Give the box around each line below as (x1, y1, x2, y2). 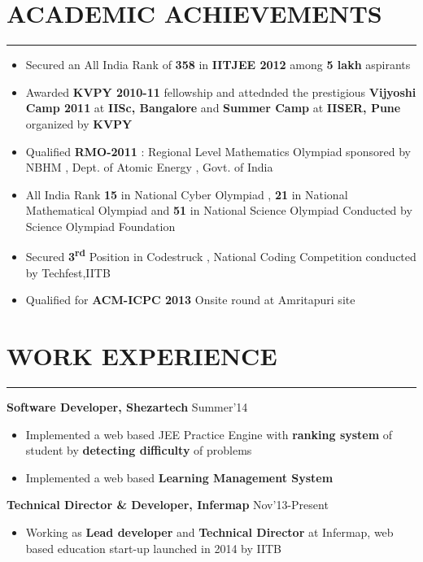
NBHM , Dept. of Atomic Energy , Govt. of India (25, 159, 273, 176)
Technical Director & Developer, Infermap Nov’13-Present (7, 496, 329, 513)
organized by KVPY (25, 115, 133, 132)
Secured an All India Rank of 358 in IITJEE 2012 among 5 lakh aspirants (25, 56, 411, 73)
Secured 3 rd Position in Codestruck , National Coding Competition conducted (25, 246, 416, 265)
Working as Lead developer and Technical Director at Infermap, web (25, 524, 394, 540)
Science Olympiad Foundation (25, 217, 176, 234)
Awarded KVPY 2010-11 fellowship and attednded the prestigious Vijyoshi (25, 83, 416, 100)
